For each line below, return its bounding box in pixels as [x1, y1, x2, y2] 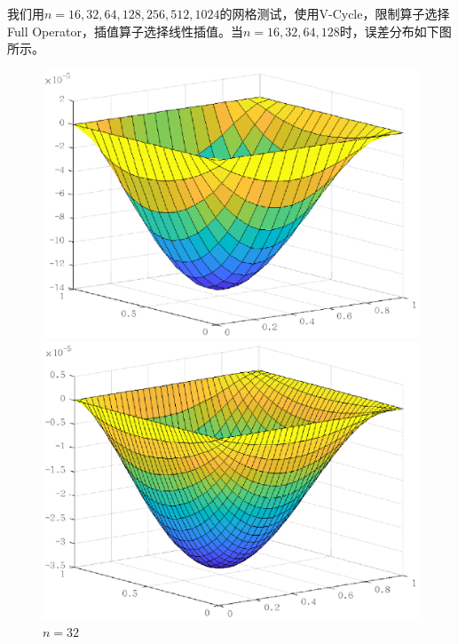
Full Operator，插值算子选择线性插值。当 [7, 21, 243, 40]
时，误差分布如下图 [339, 21, 452, 40]
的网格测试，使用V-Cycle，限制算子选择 [219, 4, 450, 22]
